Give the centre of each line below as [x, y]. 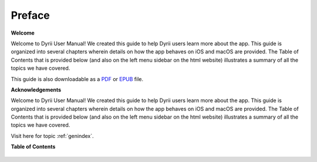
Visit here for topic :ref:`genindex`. [52, 136]
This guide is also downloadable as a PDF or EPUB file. [77, 79]
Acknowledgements [36, 90]
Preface [30, 15]
